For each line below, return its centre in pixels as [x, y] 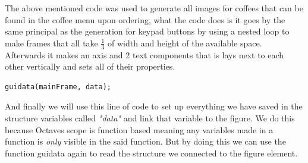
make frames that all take [51, 43]
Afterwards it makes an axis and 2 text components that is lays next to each [144, 54]
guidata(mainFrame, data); [58, 87]
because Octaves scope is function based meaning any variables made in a [139, 129]
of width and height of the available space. [185, 43]
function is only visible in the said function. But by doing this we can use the [145, 141]
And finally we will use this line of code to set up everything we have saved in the [154, 106]
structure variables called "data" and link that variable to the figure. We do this [150, 117]
